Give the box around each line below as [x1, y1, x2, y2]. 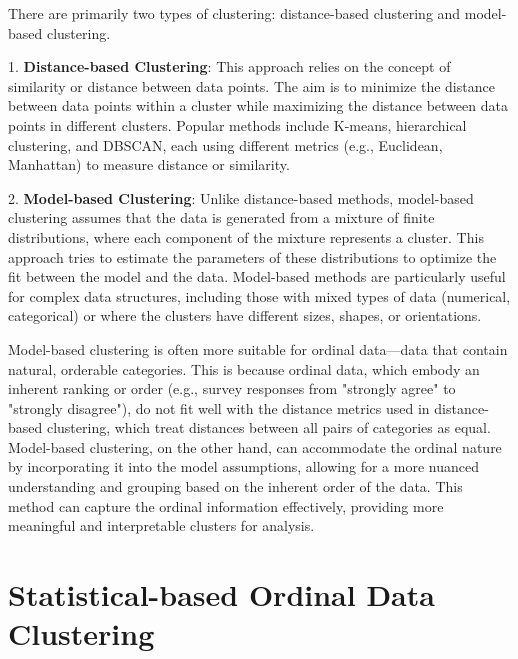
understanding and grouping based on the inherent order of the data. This [8, 476, 463, 497]
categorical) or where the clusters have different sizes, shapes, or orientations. [8, 305, 482, 326]
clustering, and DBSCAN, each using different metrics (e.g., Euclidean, [8, 134, 443, 155]
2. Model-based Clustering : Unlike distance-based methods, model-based [8, 187, 474, 208]
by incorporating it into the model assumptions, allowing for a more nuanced [8, 456, 479, 477]
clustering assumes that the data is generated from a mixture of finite [8, 207, 435, 228]
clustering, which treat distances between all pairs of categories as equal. [46, 417, 491, 438]
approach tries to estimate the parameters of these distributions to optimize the [8, 246, 497, 267]
